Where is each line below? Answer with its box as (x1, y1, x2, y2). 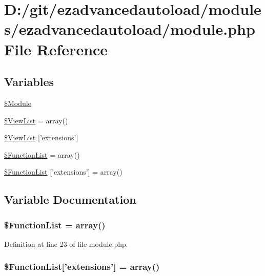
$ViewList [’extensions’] (4, 132, 78, 143)
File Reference (4, 38, 108, 59)
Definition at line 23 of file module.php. (4, 238, 128, 249)
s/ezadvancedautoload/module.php (4, 18, 255, 39)
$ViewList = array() (4, 115, 68, 125)
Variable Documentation (4, 192, 136, 207)
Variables (4, 74, 54, 90)
